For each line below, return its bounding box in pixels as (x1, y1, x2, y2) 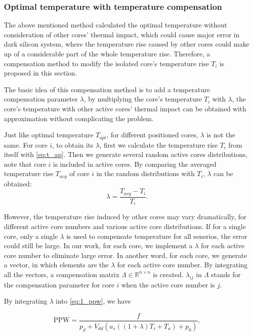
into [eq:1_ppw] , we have (56, 296, 131, 306)
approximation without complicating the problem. (4, 113, 154, 123)
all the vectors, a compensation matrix (4, 269, 119, 279)
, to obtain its (52, 139, 93, 150)
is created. (153, 269, 184, 279)
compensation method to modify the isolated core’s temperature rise (4, 58, 209, 68)
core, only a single (4, 231, 58, 241)
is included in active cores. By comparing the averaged (53, 158, 217, 169)
